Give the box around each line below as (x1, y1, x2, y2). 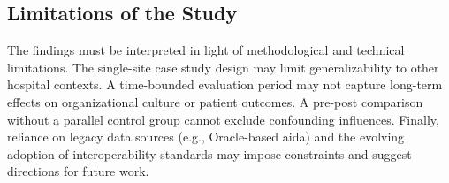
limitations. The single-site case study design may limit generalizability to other (7, 57, 439, 76)
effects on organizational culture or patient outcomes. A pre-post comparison (7, 92, 423, 111)
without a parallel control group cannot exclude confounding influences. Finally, (7, 110, 439, 128)
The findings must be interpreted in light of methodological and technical (7, 41, 405, 59)
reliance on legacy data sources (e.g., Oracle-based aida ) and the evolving (7, 127, 405, 146)
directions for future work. (7, 162, 149, 180)
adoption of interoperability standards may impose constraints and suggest (7, 144, 412, 163)
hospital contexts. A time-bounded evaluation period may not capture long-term (7, 75, 443, 94)
